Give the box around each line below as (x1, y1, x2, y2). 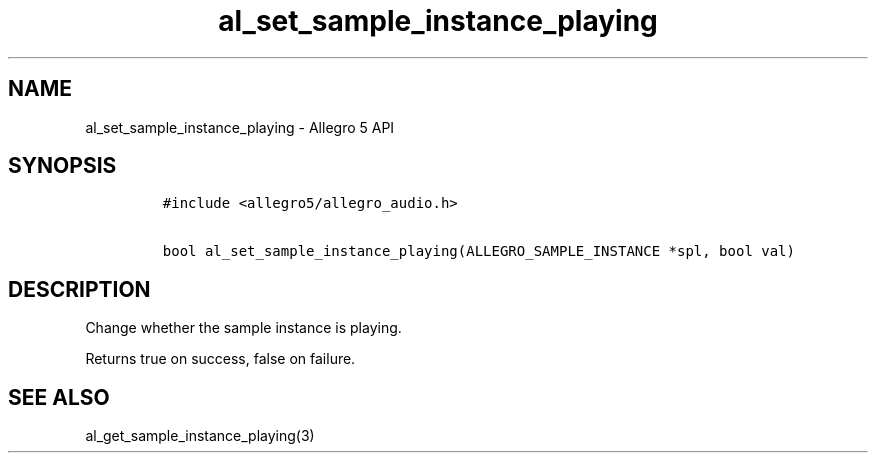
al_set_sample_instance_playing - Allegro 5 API (85, 118, 395, 136)
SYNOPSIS (8, 153, 117, 179)
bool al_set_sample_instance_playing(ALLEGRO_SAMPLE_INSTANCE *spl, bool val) (162, 243, 795, 260)
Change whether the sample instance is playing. (85, 319, 402, 337)
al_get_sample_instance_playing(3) (85, 427, 315, 445)
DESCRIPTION (8, 276, 151, 302)
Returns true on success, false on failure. (85, 350, 356, 368)
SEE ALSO (8, 384, 110, 410)
